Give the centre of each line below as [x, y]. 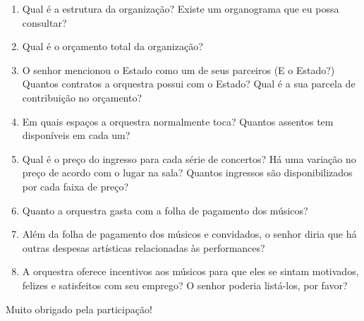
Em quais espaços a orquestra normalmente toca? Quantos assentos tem [178, 121]
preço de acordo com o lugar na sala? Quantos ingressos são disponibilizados [187, 172]
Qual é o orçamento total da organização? [113, 46]
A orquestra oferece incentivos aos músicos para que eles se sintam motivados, [190, 271]
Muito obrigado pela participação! [79, 309]
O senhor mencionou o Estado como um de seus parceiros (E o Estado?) [178, 69]
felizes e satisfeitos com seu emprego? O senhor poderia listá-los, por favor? [185, 285]
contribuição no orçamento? [82, 97]
